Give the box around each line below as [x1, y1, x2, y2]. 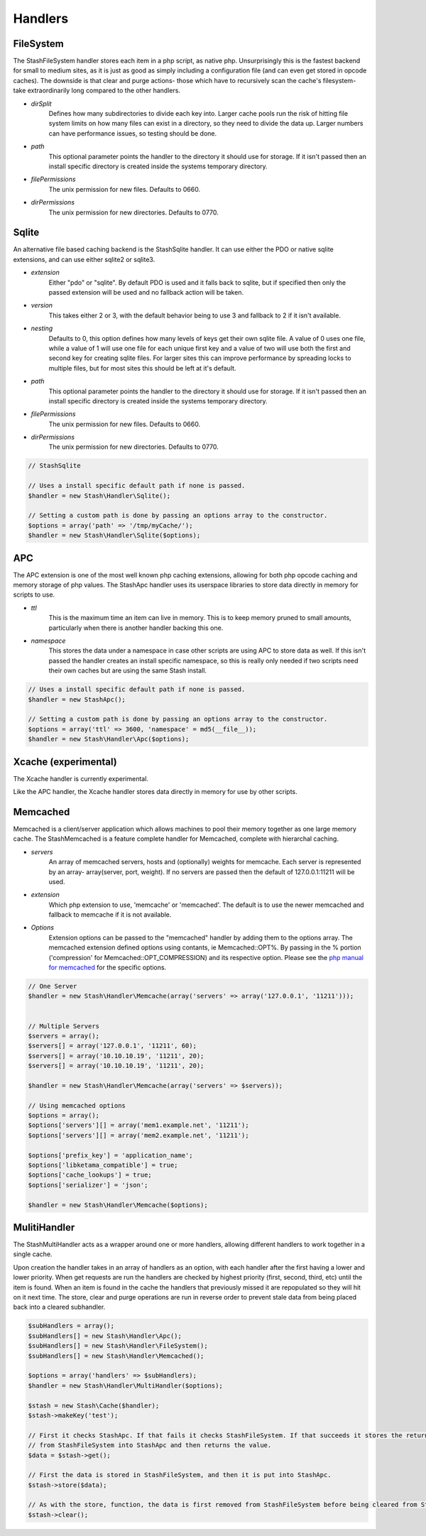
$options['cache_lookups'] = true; [28, 1171, 152, 1179]
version [31, 301, 53, 310]
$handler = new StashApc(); [28, 695, 126, 703]
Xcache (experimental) [13, 756, 117, 768]
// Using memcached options [28, 1101, 126, 1109]
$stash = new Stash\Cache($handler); [28, 1401, 160, 1410]
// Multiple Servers [28, 1022, 99, 1030]
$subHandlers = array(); [28, 1322, 115, 1330]
